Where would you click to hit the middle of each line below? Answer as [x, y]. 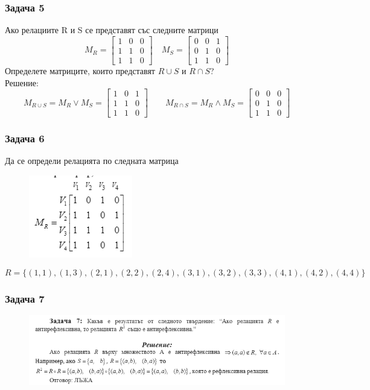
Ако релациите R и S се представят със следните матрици [112, 30]
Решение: [22, 82]
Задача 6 [25, 138]
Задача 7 [25, 298]
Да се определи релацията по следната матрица [92, 161]
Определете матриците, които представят [80, 70]
